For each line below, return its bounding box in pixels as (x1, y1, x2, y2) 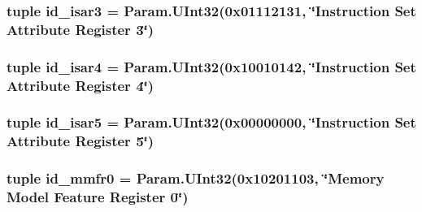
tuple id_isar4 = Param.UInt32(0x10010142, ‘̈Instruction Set (7, 56, 416, 76)
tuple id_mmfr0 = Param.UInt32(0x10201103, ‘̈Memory (7, 168, 385, 188)
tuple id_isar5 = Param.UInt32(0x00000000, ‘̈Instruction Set (7, 112, 416, 132)
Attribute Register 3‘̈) (7, 19, 154, 39)
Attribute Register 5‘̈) (7, 131, 154, 151)
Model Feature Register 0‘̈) (7, 187, 189, 207)
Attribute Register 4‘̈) (7, 75, 154, 95)
